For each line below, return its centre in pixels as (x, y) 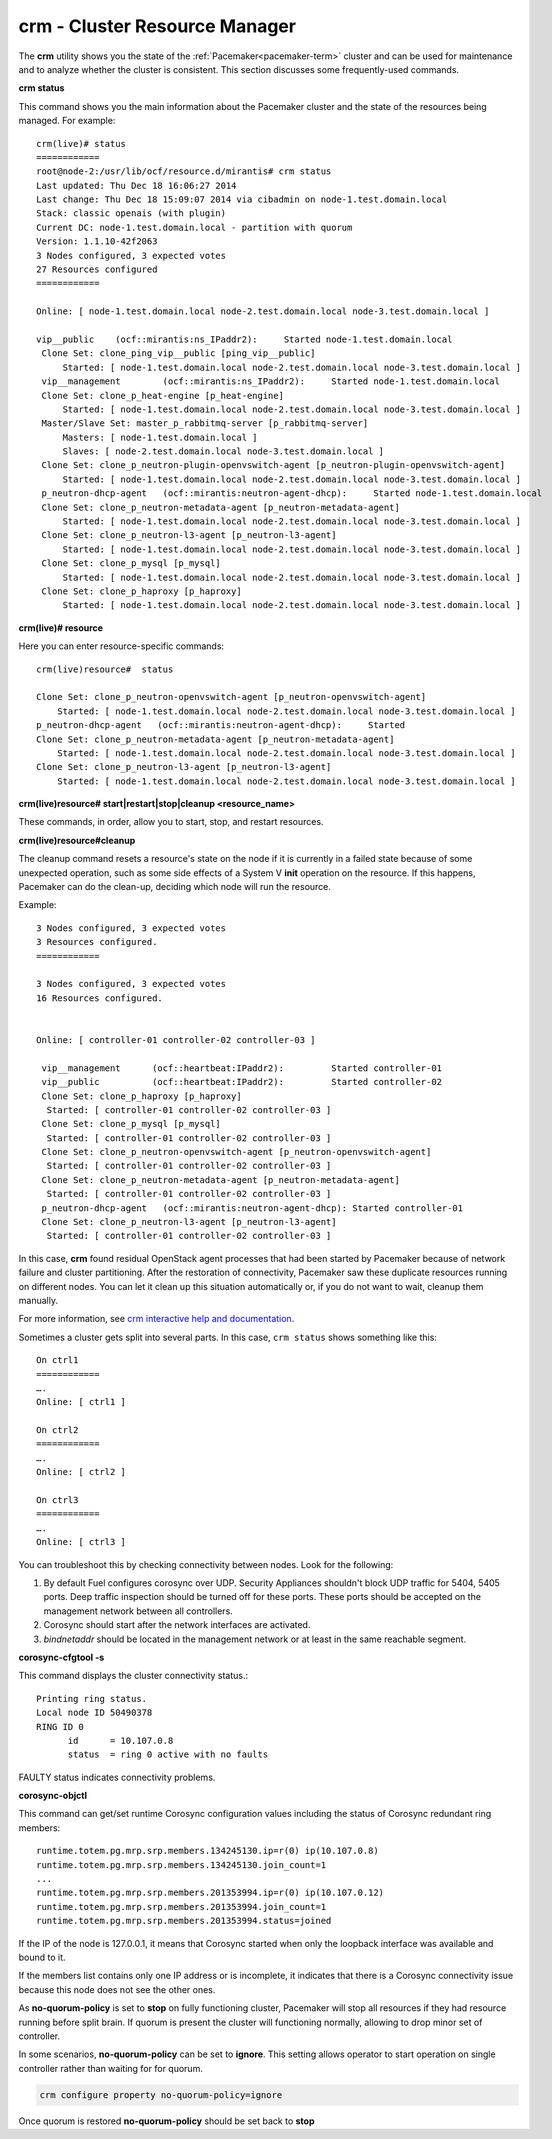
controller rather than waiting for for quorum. (111, 2068)
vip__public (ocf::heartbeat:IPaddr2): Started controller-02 (242, 1082)
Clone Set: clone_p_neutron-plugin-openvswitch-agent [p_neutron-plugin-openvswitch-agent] (273, 465)
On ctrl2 (57, 1430)
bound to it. (42, 1957)
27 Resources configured (97, 269)
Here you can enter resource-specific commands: (121, 646)
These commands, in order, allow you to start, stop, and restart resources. (171, 822)
